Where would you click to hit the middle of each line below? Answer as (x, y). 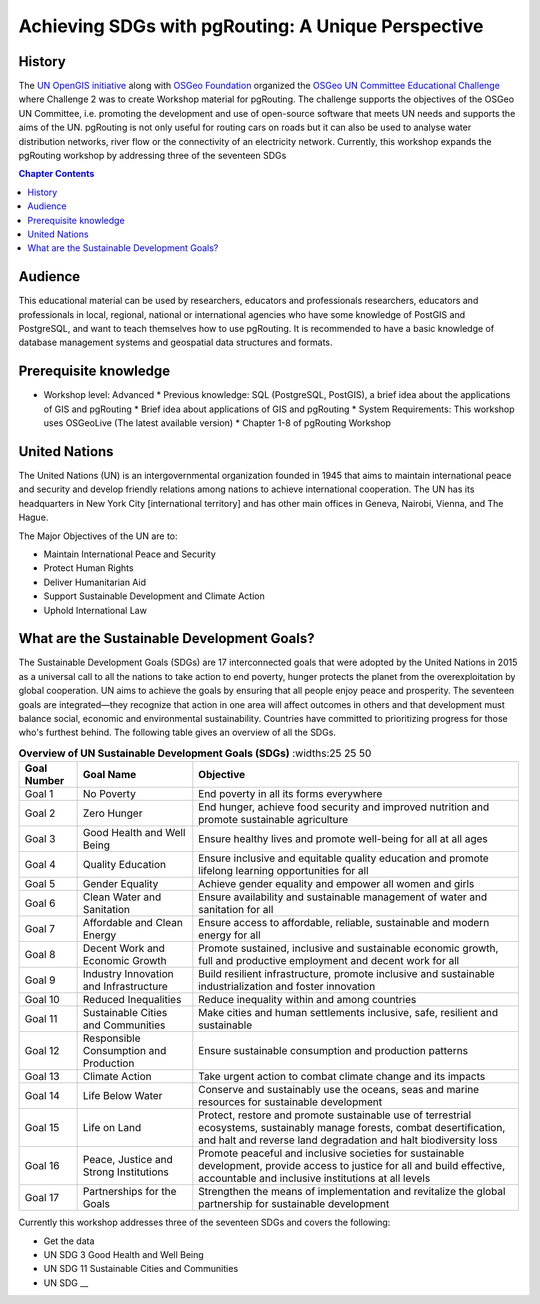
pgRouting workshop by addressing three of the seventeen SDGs (152, 156)
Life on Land (112, 1128)
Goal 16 (42, 1166)
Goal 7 (39, 929)
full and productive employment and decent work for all (329, 961)
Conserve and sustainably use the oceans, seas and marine (339, 1090)
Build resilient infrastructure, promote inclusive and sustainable (346, 974)
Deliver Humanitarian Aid (95, 582)
